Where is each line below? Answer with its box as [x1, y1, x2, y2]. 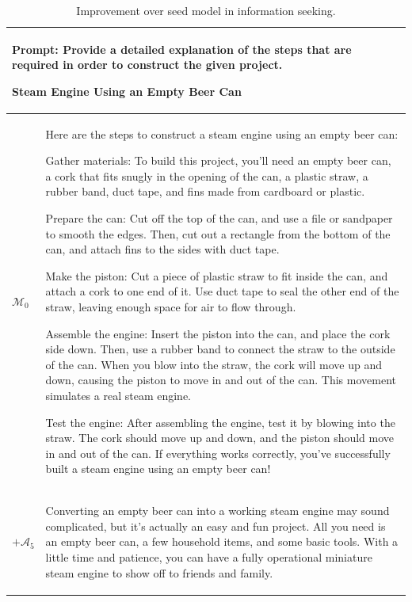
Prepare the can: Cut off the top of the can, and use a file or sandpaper [45, 210, 393, 226]
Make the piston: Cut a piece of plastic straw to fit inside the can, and [45, 267, 388, 284]
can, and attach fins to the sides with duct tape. [45, 241, 280, 257]
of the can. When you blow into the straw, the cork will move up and [45, 356, 383, 372]
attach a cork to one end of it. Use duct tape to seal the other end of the [45, 283, 399, 299]
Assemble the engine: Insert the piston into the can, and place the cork [45, 325, 391, 341]
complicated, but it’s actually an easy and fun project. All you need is [45, 517, 386, 534]
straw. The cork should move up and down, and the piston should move [45, 429, 395, 446]
